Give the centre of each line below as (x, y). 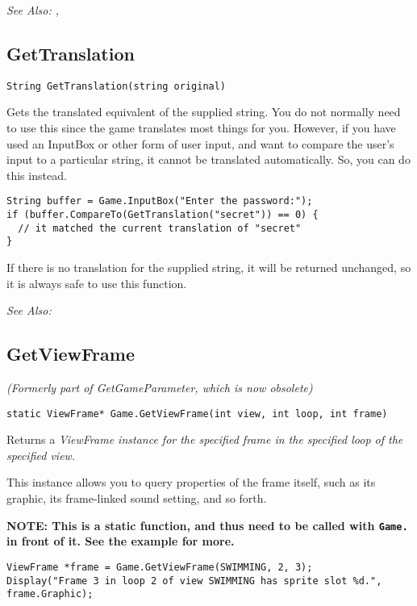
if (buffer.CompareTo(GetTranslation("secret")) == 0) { (163, 215)
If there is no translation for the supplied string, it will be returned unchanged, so (209, 267)
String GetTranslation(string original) (117, 86)
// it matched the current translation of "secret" (160, 228)
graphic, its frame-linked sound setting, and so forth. (137, 498)
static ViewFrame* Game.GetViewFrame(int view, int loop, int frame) (197, 414)
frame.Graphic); (50, 594)
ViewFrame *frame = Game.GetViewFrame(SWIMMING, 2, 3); (160, 567)
